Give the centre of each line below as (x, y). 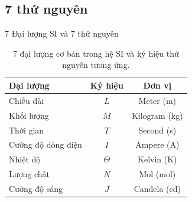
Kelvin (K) (157, 159)
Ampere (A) (157, 144)
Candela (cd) (157, 188)
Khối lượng (29, 115)
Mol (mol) (157, 174)
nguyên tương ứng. (96, 65)
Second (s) (157, 130)
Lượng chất (30, 174)
